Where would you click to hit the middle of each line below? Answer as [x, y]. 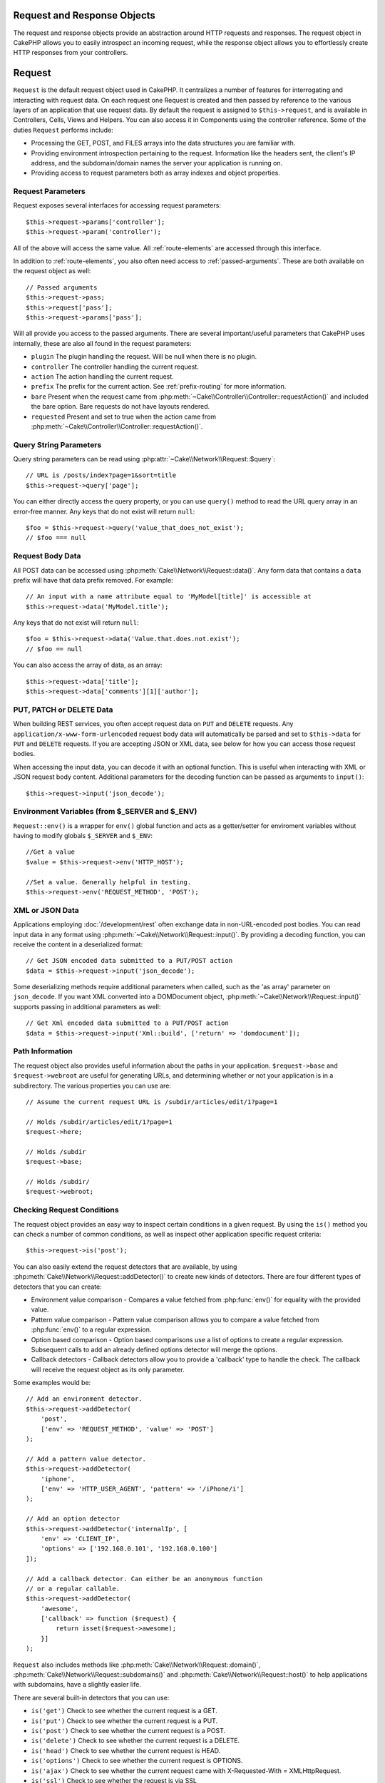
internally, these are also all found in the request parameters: [102, 343]
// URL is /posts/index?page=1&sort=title [101, 475]
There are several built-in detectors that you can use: [91, 1697]
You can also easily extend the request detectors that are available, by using [125, 1267]
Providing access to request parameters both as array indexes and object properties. [156, 173]
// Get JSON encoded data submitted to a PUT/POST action [129, 961]
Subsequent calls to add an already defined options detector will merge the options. [154, 1349]
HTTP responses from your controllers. [71, 53]
